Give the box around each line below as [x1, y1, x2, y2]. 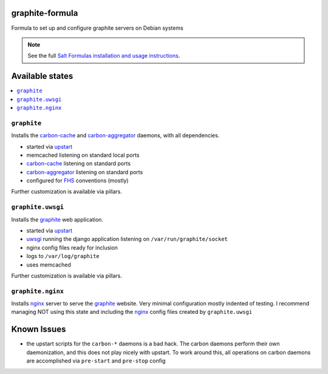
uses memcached [26, 261, 71, 268]
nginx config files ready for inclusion [26, 243, 118, 251]
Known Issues [11, 324, 66, 335]
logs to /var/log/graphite [26, 253, 100, 260]
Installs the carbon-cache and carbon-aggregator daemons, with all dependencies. [11, 132, 220, 139]
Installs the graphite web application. [11, 216, 103, 223]
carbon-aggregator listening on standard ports [26, 168, 143, 175]
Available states [11, 71, 73, 81]
